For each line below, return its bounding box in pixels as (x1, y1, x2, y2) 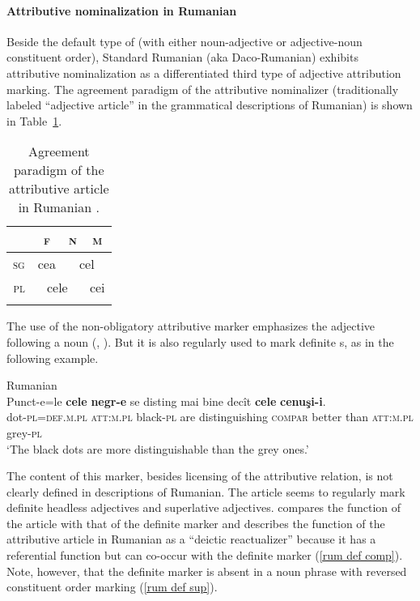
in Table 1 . (6, 112, 62, 129)
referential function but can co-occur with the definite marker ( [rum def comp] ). (6, 547, 403, 564)
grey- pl (6, 424, 42, 441)
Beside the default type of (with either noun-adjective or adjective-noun (6, 32, 363, 49)
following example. (6, 349, 99, 366)
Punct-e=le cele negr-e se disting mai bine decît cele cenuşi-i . (6, 392, 326, 409)
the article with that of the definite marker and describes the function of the (6, 514, 385, 531)
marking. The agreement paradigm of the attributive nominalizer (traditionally (6, 80, 399, 97)
